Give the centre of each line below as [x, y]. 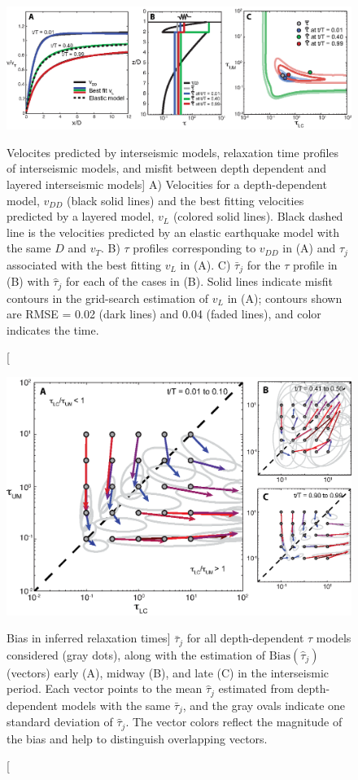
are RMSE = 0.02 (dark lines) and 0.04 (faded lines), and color [164, 314]
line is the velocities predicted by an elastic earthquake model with [173, 232]
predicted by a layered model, [81, 216]
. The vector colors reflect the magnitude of [234, 722]
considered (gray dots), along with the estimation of [136, 654]
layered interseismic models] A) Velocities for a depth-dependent [167, 184]
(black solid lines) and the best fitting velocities [185, 200]
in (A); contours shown [285, 298]
